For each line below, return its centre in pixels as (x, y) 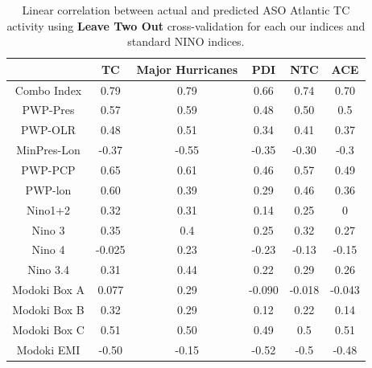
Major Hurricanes (187, 69)
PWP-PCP (48, 170)
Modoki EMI (48, 349)
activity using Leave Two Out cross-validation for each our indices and (186, 25)
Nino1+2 (48, 209)
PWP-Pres (48, 110)
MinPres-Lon (48, 150)
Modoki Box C (48, 329)
